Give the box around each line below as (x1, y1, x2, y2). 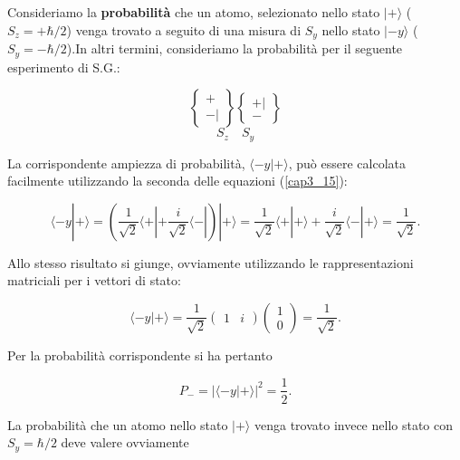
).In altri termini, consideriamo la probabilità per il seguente (66, 39, 403, 58)
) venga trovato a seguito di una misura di (66, 20, 302, 39)
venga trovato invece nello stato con (254, 415, 454, 434)
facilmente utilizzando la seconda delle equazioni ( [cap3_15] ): (7, 171, 348, 190)
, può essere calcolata (288, 153, 406, 172)
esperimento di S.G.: (7, 57, 120, 76)
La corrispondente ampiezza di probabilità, (7, 153, 245, 172)
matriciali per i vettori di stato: (7, 271, 181, 290)
